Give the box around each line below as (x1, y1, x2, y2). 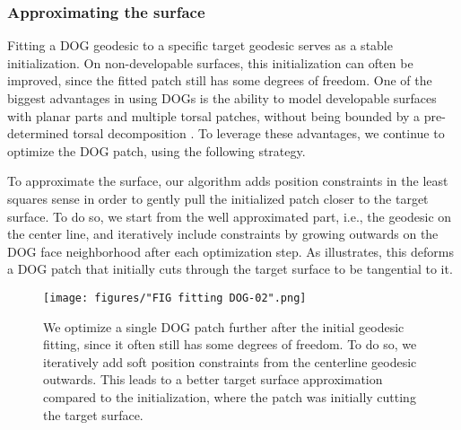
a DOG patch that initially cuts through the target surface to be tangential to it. (7, 259, 453, 278)
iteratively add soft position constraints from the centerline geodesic (43, 352, 417, 371)
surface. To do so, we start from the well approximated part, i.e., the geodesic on (7, 206, 452, 225)
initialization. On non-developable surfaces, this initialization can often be (7, 53, 413, 72)
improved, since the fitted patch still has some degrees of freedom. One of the (7, 71, 432, 90)
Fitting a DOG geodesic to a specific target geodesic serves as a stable (7, 36, 393, 55)
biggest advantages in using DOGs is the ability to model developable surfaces (7, 89, 437, 107)
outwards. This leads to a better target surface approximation (43, 370, 383, 389)
